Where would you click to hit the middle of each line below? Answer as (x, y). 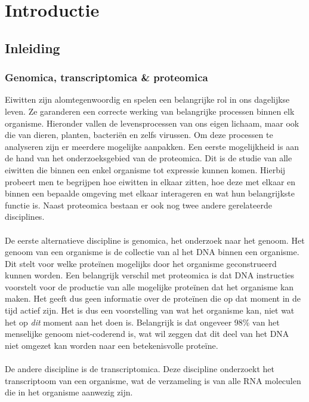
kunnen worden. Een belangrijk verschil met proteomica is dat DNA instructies (150, 275)
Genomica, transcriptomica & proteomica (106, 77)
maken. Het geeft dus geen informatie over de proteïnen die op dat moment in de (153, 298)
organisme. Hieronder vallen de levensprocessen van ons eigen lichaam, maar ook (152, 123)
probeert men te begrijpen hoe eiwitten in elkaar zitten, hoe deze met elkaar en (150, 181)
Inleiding (33, 47)
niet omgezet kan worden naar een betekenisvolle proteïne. (112, 345)
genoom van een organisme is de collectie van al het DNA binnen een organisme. (152, 252)
